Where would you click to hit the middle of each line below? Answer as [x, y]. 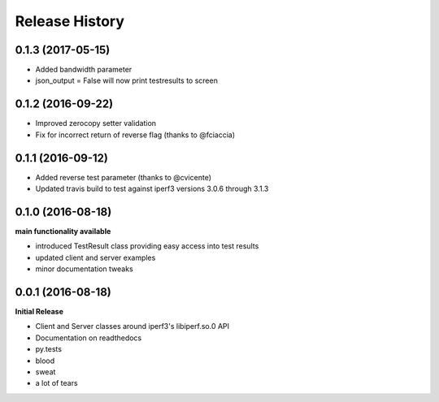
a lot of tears [57, 383]
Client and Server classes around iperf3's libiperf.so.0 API [133, 326]
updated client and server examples [96, 257]
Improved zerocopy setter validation [96, 123]
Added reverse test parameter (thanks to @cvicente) [123, 177]
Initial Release [39, 312]
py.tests [49, 349]
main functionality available [63, 231]
